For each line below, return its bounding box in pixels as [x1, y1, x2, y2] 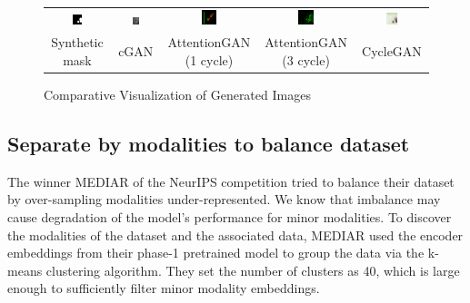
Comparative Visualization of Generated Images [44, 84, 311, 103]
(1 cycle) [185, 50, 234, 69]
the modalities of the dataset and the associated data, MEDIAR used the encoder [7, 225, 464, 244]
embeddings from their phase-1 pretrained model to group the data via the [7, 243, 425, 262]
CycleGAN [362, 42, 422, 61]
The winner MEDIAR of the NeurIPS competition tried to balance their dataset [7, 171, 455, 191]
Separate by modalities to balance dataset [7, 129, 410, 157]
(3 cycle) [282, 50, 330, 69]
